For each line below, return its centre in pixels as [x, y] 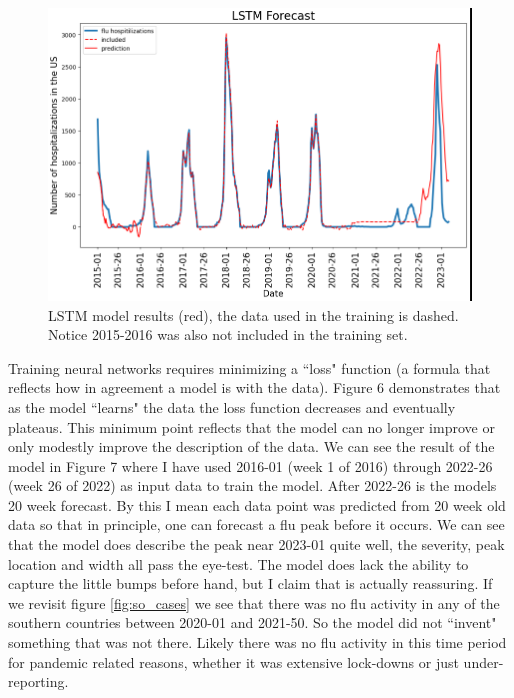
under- [483, 661]
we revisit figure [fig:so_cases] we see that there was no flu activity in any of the [254, 602]
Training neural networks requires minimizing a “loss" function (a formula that [249, 367]
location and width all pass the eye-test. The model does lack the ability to [238, 563]
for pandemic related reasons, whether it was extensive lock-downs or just [233, 661]
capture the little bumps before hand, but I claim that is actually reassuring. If [250, 583]
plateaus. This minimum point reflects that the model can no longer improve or [251, 426]
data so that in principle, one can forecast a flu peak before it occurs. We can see [256, 524]
